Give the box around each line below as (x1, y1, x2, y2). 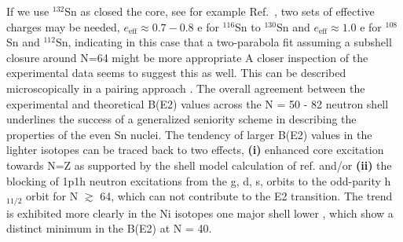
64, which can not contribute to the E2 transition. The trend (100, 188, 393, 204)
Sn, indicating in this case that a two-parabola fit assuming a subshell (55, 34, 392, 50)
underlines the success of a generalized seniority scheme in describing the (6, 111, 357, 127)
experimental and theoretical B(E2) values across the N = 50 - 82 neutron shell (6, 95, 389, 112)
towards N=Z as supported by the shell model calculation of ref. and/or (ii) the (6, 156, 392, 173)
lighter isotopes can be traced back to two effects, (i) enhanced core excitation (6, 141, 384, 158)
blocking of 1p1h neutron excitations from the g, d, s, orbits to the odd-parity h (6, 172, 391, 189)
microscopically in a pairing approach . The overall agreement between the (6, 79, 365, 96)
